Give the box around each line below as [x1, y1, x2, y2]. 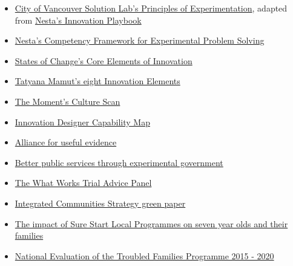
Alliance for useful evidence [15, 136, 117, 148]
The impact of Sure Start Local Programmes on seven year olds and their [15, 217, 288, 230]
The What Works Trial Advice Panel [15, 176, 152, 189]
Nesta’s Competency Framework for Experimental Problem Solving [15, 34, 265, 47]
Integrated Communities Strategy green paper [15, 196, 186, 209]
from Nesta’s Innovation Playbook [15, 13, 142, 26]
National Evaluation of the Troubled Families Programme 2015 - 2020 [15, 249, 274, 262]
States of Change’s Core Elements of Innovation [15, 54, 193, 67]
